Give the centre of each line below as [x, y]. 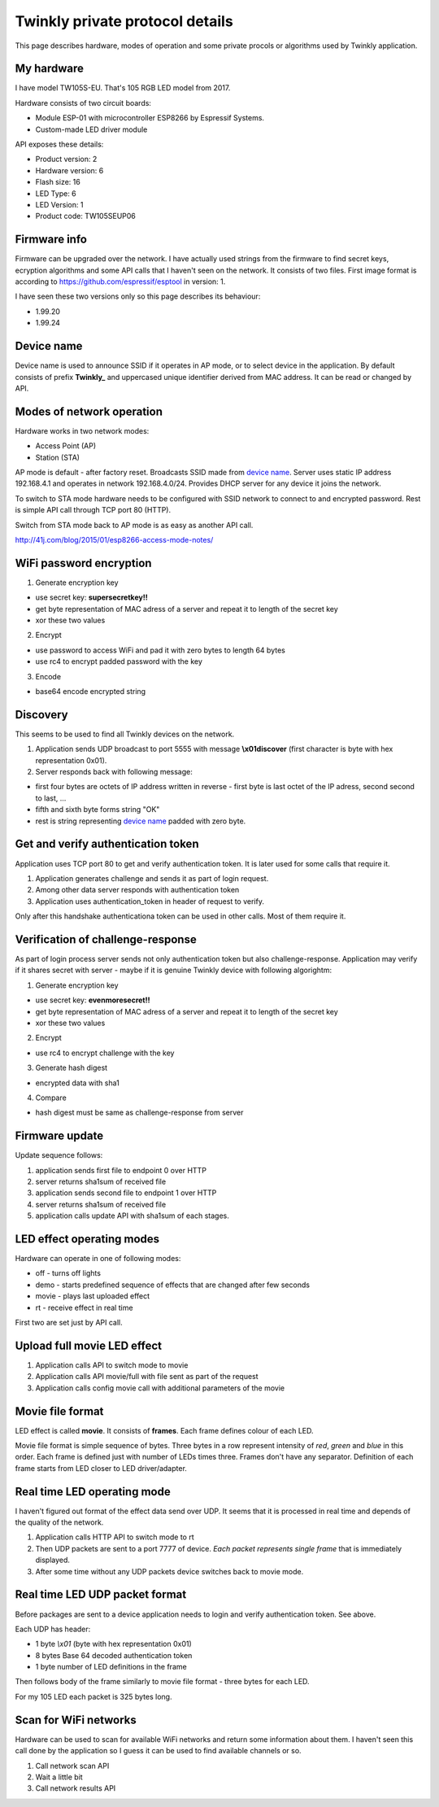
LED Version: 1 [59, 204]
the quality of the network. [59, 1522]
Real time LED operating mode [93, 1492]
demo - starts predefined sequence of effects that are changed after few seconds [173, 1285]
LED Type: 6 [56, 193]
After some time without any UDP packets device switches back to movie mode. [170, 1571]
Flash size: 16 [58, 182]
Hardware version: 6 [70, 170]
